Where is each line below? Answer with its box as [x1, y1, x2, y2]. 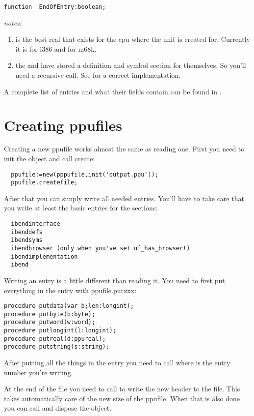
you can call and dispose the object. [4, 403, 112, 413]
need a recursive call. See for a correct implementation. [15, 70, 181, 80]
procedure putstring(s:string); [4, 343, 109, 351]
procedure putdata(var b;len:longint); [4, 302, 134, 310]
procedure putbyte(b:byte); [4, 310, 96, 318]
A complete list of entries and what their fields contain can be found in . [4, 86, 222, 96]
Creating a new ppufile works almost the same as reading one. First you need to [4, 144, 245, 154]
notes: [4, 17, 22, 28]
